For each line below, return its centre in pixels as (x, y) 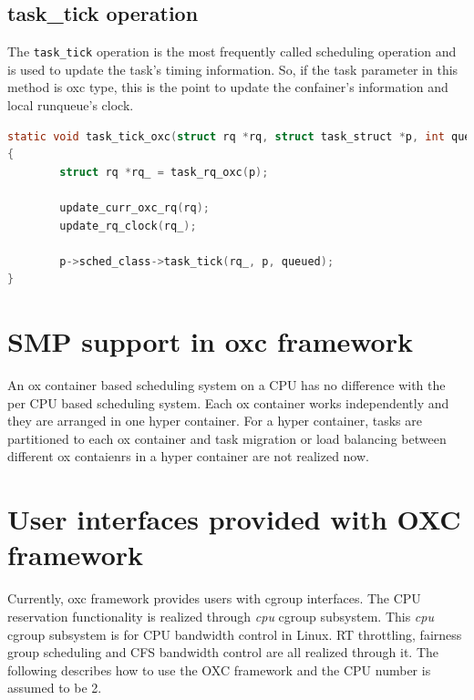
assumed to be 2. (55, 688)
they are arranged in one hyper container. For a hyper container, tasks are (215, 421)
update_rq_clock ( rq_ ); (128, 226)
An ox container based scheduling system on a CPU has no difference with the (227, 385)
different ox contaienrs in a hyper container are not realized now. (188, 456)
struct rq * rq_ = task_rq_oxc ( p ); (164, 172)
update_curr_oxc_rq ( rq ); (134, 208)
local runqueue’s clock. (71, 105)
